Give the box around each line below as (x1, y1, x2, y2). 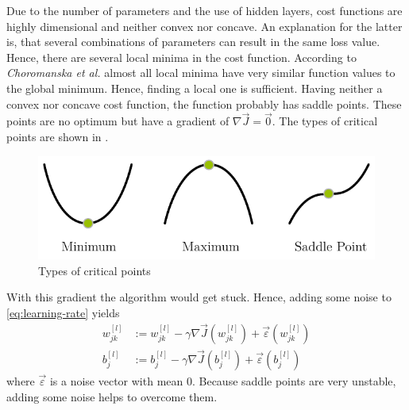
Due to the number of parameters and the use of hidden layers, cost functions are (6, 2, 403, 18)
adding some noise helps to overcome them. (6, 388, 218, 404)
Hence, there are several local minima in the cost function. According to (6, 48, 357, 65)
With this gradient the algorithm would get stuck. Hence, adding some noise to (6, 289, 392, 305)
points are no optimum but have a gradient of (6, 113, 230, 129)
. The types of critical (272, 113, 378, 129)
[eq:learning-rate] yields (6, 304, 120, 320)
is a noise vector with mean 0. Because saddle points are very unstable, (49, 373, 396, 389)
